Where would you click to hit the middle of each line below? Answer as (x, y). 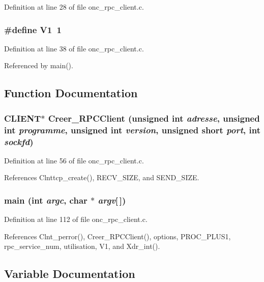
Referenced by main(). (39, 65)
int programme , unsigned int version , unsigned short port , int (132, 130)
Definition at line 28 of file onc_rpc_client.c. (74, 7)
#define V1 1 (33, 29)
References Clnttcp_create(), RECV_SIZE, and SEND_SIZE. (102, 177)
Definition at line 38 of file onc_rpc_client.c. (74, 48)
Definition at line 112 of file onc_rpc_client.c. (76, 219)
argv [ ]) (112, 200)
